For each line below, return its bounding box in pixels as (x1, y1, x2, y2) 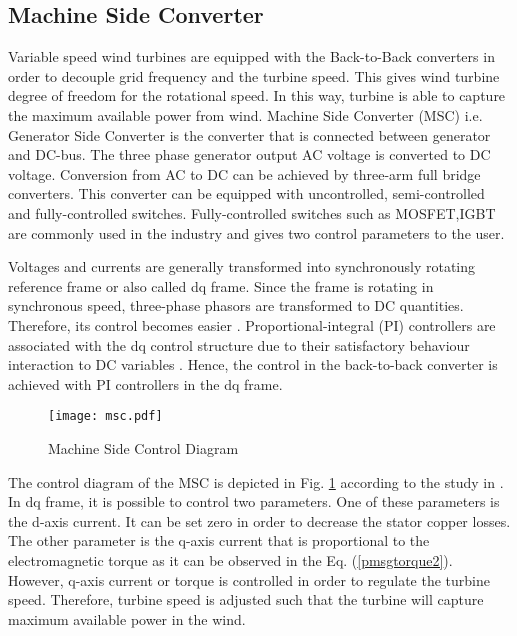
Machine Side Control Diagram (48, 437, 239, 458)
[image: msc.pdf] (48, 409, 163, 424)
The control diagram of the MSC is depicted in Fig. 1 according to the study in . (8, 471, 504, 492)
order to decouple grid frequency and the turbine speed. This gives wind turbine (8, 65, 500, 86)
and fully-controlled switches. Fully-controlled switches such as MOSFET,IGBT (8, 202, 496, 223)
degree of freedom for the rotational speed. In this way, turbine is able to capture (8, 85, 506, 106)
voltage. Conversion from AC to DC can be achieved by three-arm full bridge (8, 163, 481, 184)
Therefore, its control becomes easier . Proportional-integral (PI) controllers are (8, 314, 496, 335)
